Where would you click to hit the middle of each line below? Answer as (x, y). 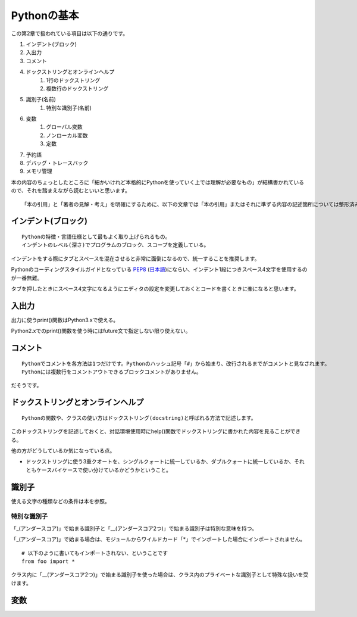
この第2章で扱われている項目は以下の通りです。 (70, 33)
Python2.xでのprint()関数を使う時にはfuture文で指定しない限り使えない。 (101, 331)
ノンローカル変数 (67, 135)
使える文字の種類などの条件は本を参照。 (60, 501)
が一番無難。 (27, 278)
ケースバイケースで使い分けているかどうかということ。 (104, 470)
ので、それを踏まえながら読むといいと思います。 (71, 191)
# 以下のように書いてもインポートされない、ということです (95, 553)
